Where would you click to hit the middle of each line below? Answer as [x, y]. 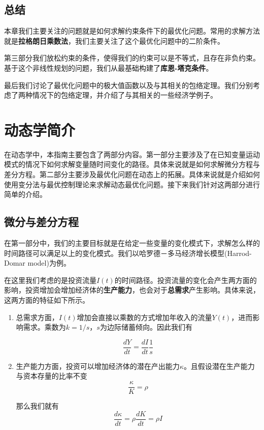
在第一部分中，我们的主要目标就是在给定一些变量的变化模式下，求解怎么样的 [132, 243]
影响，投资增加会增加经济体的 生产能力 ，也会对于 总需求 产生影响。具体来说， [132, 290]
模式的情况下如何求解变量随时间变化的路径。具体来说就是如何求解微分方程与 [132, 164]
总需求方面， [37, 317]
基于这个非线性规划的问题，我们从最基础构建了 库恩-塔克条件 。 [109, 67]
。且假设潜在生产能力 [219, 366]
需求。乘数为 [44, 327]
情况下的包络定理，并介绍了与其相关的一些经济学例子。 [125, 95]
